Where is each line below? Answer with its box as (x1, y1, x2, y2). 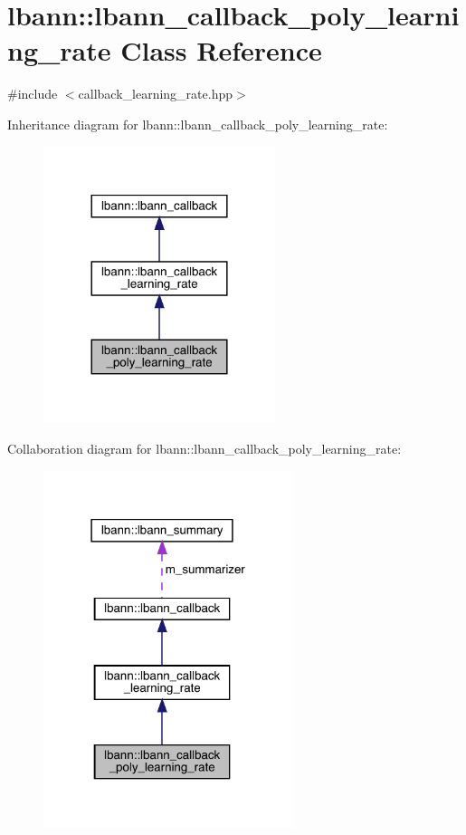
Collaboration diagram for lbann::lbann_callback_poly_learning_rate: (7, 439, 402, 457)
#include (7, 84, 58, 103)
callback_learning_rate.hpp (78, 84, 233, 103)
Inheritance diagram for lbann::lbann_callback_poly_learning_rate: (7, 114, 388, 133)
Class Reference (120, 32, 322, 69)
